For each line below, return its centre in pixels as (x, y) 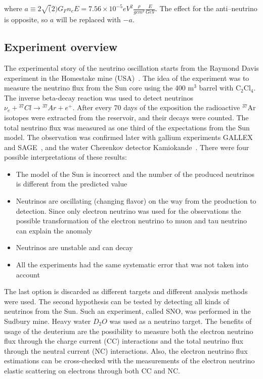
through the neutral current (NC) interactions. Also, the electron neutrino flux (126, 350)
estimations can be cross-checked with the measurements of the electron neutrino (129, 361)
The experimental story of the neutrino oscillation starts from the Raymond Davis (131, 67)
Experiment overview (61, 47)
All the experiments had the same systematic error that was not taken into (132, 265)
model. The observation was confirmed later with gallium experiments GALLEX (128, 137)
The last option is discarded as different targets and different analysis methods (126, 291)
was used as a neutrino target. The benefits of (181, 321)
